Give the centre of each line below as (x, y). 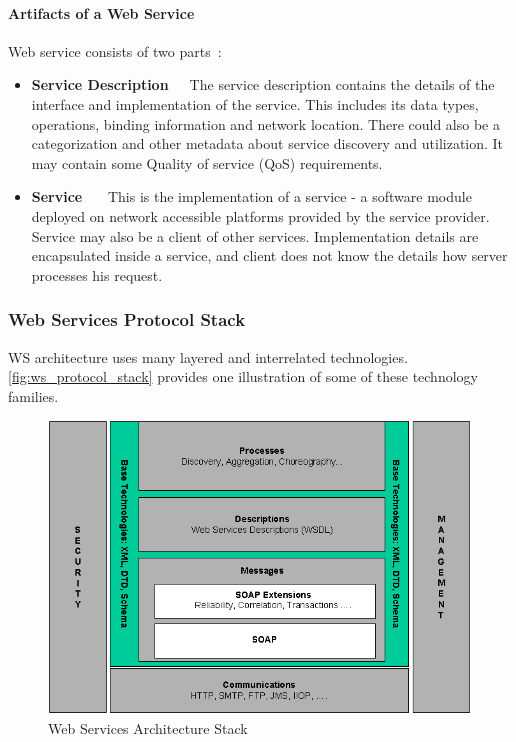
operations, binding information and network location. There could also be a (265, 123)
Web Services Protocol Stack (127, 319)
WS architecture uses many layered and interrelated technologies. (208, 356)
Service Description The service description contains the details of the (263, 84)
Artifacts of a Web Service (101, 12)
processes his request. (97, 274)
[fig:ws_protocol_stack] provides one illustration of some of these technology (243, 376)
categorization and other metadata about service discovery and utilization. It (267, 143)
